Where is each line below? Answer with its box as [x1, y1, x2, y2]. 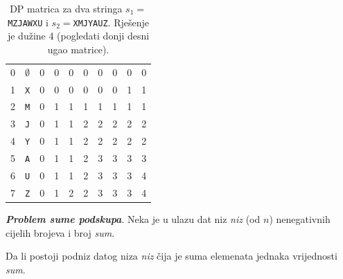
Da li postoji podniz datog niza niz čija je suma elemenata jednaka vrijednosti [6, 249, 337, 263]
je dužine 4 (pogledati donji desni [7, 28, 150, 43]
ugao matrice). [47, 42, 109, 56]
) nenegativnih [269, 212, 331, 226]
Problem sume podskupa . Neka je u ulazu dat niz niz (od [6, 212, 261, 226]
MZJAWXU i [8, 15, 49, 29]
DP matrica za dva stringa [10, 1, 123, 15]
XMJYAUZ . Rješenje [73, 15, 149, 29]
